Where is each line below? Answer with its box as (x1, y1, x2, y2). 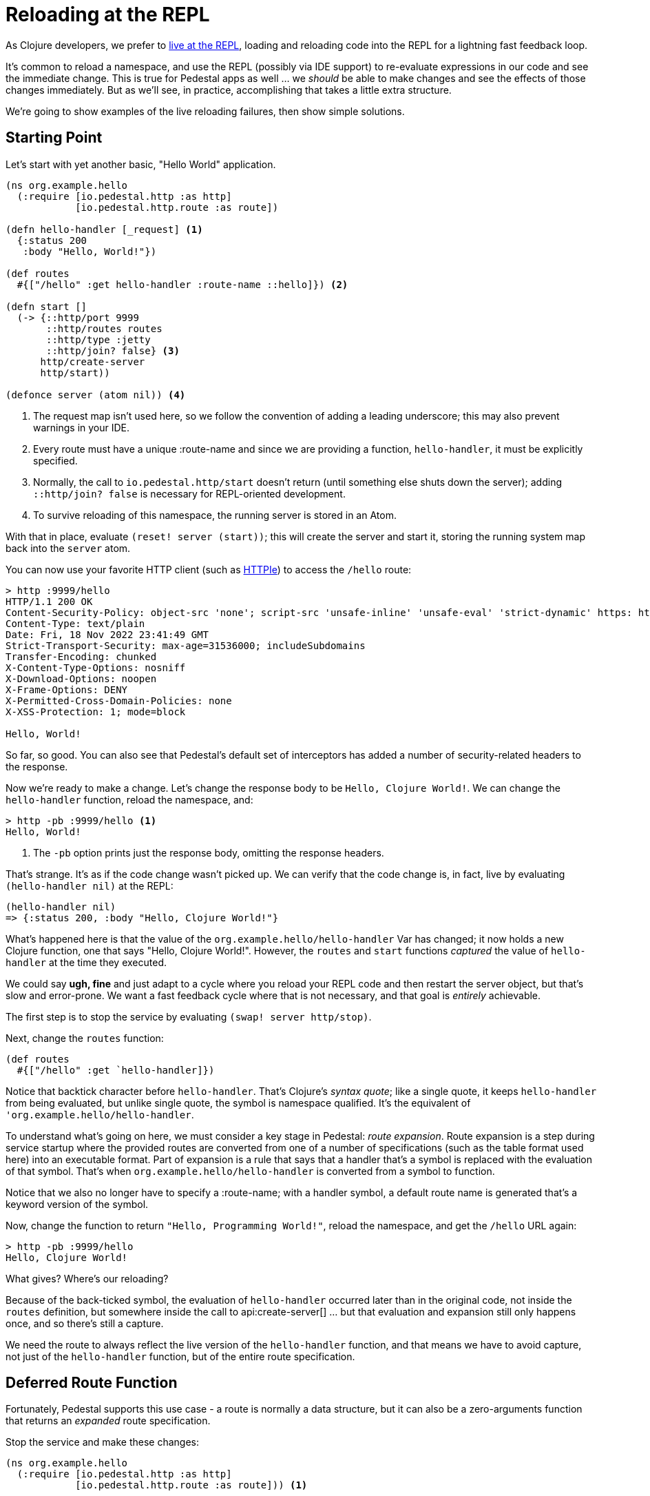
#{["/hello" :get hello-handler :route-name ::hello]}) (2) (17, 278, 348, 290)
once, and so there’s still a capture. (6, 1317, 164, 1329)
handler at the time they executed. (6, 956, 167, 968)
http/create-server (40, 356, 145, 367)
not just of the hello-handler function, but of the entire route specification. (6, 1350, 355, 1362)
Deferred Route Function (6, 1374, 178, 1392)
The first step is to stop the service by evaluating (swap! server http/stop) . (6, 1010, 372, 1023)
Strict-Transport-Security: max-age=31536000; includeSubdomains (6, 639, 366, 651)
